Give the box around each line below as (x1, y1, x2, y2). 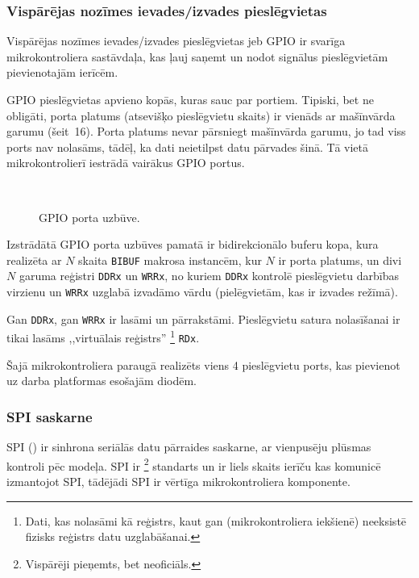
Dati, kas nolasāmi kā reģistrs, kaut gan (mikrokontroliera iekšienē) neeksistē (25, 512, 407, 529)
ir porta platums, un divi (278, 251, 402, 268)
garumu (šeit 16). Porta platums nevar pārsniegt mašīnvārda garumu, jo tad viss (6, 123, 406, 140)
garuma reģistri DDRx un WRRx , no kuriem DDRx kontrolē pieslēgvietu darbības (19, 267, 399, 284)
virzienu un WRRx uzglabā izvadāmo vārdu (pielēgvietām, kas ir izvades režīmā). (6, 283, 398, 300)
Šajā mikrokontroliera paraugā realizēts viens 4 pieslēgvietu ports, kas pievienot (6, 356, 400, 373)
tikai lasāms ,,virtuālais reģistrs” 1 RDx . (6, 327, 200, 346)
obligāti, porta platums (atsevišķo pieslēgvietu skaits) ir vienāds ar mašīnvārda (6, 107, 396, 124)
